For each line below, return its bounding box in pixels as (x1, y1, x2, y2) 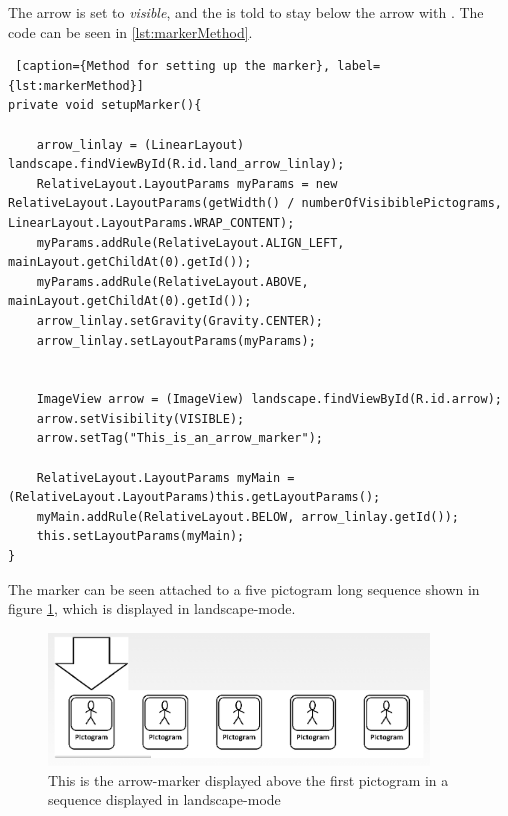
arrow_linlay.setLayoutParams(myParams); (36, 333, 316, 348)
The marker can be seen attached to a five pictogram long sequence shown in (8, 578, 480, 599)
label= (337, 59, 381, 74)
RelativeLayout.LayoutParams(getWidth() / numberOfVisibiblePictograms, (8, 196, 502, 211)
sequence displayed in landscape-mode (48, 789, 281, 810)
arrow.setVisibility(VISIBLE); (36, 411, 245, 426)
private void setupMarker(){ (8, 98, 202, 113)
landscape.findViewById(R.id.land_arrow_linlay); (8, 157, 345, 172)
